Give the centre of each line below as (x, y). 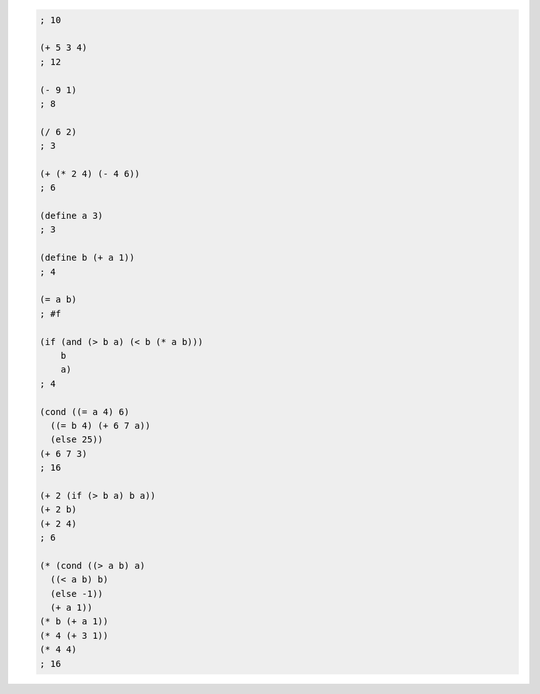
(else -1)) (77, 593)
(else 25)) (77, 439)
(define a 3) (71, 216)
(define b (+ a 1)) (87, 258)
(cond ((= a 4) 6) (84, 411)
